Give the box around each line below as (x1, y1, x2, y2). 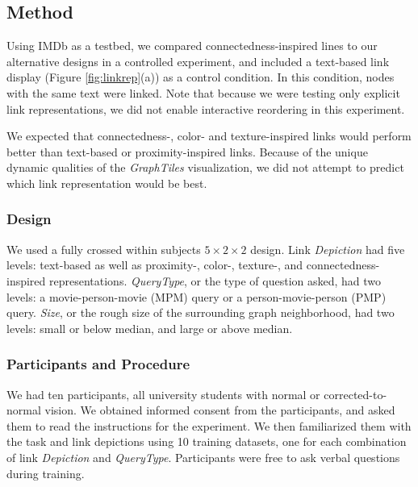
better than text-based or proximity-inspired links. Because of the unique (6, 143, 368, 160)
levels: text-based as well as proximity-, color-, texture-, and (6, 256, 303, 273)
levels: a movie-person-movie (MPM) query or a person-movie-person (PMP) (6, 288, 387, 305)
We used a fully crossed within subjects (6, 240, 201, 257)
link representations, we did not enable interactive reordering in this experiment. (6, 100, 405, 117)
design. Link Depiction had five (250, 240, 405, 257)
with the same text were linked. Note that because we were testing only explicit (6, 84, 400, 101)
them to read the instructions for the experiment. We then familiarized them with (6, 417, 412, 434)
